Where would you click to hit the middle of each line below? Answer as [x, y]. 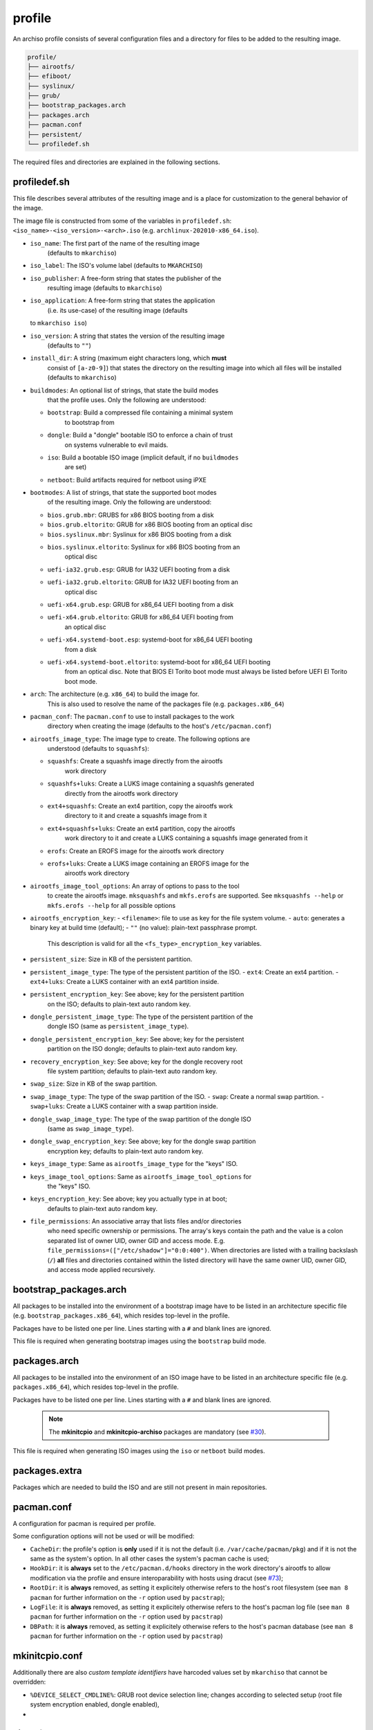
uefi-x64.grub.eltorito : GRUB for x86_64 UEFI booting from [141, 617]
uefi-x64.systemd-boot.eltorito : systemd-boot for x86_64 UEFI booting [159, 662]
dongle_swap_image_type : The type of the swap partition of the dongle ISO [141, 1119]
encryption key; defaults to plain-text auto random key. [125, 1151]
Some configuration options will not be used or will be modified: [104, 1536]
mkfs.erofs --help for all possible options [112, 905]
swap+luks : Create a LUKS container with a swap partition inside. [124, 1107]
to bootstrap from [90, 422]
